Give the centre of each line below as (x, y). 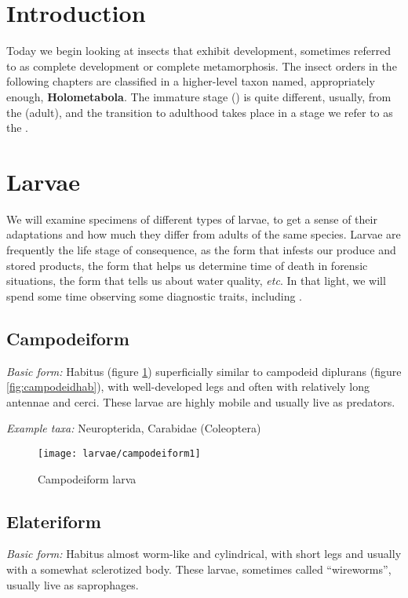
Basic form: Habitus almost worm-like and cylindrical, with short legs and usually (204, 554)
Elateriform (54, 521)
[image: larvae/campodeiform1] (119, 453)
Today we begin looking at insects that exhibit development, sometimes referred (199, 51)
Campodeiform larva (87, 478)
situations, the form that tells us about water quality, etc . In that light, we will (196, 281)
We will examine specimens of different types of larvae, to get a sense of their (192, 219)
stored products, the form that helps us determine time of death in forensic (187, 265)
